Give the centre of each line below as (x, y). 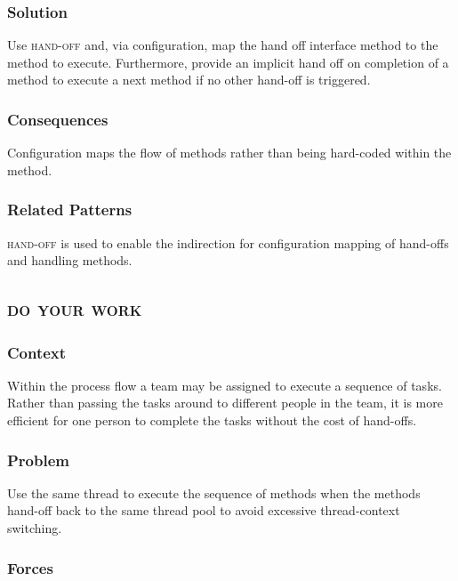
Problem (38, 460)
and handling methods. (70, 260)
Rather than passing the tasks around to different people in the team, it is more (225, 403)
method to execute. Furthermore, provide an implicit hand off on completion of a (228, 62)
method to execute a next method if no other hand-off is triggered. (189, 80)
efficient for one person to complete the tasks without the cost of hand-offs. (212, 420)
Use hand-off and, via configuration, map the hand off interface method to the (223, 45)
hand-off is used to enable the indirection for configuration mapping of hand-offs (228, 242)
